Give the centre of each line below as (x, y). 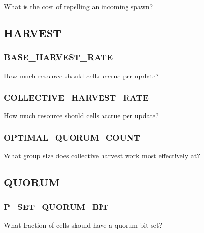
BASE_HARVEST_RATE (59, 57)
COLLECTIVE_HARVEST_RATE (76, 97)
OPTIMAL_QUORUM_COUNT (72, 137)
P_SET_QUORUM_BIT (56, 206)
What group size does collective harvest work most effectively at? (102, 156)
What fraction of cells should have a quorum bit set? (83, 224)
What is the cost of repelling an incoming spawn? (78, 6)
